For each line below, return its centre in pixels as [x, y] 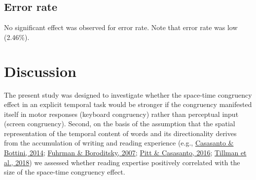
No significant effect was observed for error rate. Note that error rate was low [121, 27]
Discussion [40, 71]
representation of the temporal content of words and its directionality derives [120, 133]
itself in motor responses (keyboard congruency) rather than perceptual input [121, 114]
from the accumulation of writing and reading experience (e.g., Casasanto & [119, 143]
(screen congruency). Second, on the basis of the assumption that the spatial [120, 124]
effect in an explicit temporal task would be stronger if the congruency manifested [128, 104]
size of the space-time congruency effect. [65, 172]
